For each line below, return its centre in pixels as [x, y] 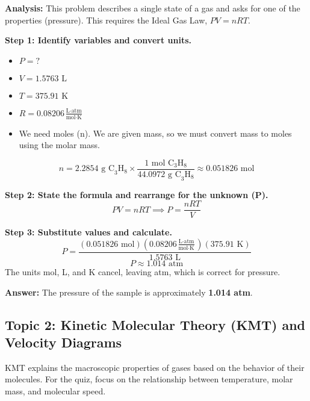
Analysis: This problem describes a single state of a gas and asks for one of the [153, 8]
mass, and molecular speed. [55, 390]
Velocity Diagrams [64, 342]
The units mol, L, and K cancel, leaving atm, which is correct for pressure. [143, 271]
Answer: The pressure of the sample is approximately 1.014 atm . [129, 292]
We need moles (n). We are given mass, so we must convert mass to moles [155, 133]
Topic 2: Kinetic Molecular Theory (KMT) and [155, 324]
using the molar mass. [59, 145]
